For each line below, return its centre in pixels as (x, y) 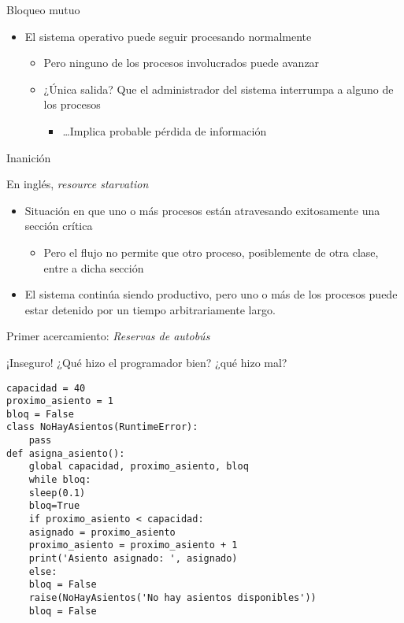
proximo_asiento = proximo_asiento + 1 (133, 545)
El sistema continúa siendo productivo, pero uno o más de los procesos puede (211, 294)
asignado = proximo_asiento (102, 532)
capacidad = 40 (46, 388)
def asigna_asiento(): (66, 453)
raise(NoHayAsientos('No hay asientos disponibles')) (172, 598)
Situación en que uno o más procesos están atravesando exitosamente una (202, 210)
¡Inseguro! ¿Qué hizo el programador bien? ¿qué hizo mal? (147, 362)
